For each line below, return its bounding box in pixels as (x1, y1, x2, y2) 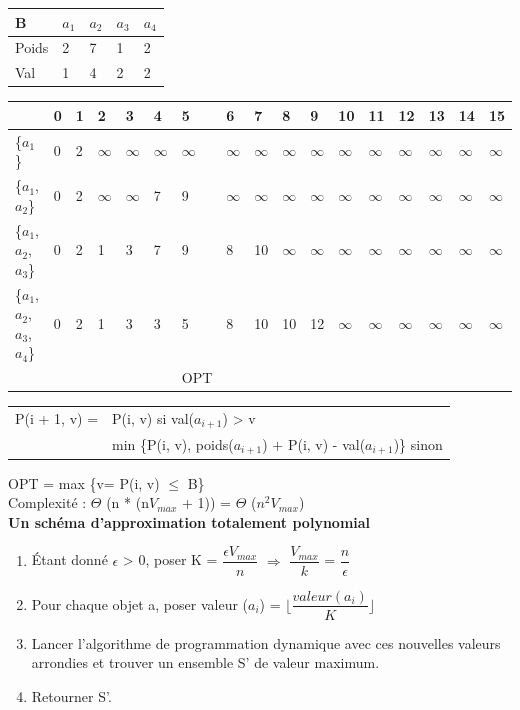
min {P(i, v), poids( (112, 433, 234, 454)
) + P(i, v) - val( (262, 433, 366, 454)
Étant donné (31, 549, 108, 570)
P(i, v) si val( (112, 408, 194, 428)
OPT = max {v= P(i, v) (8, 472, 160, 493)
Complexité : (8, 492, 87, 513)
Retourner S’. (31, 685, 112, 706)
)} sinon (393, 433, 443, 454)
